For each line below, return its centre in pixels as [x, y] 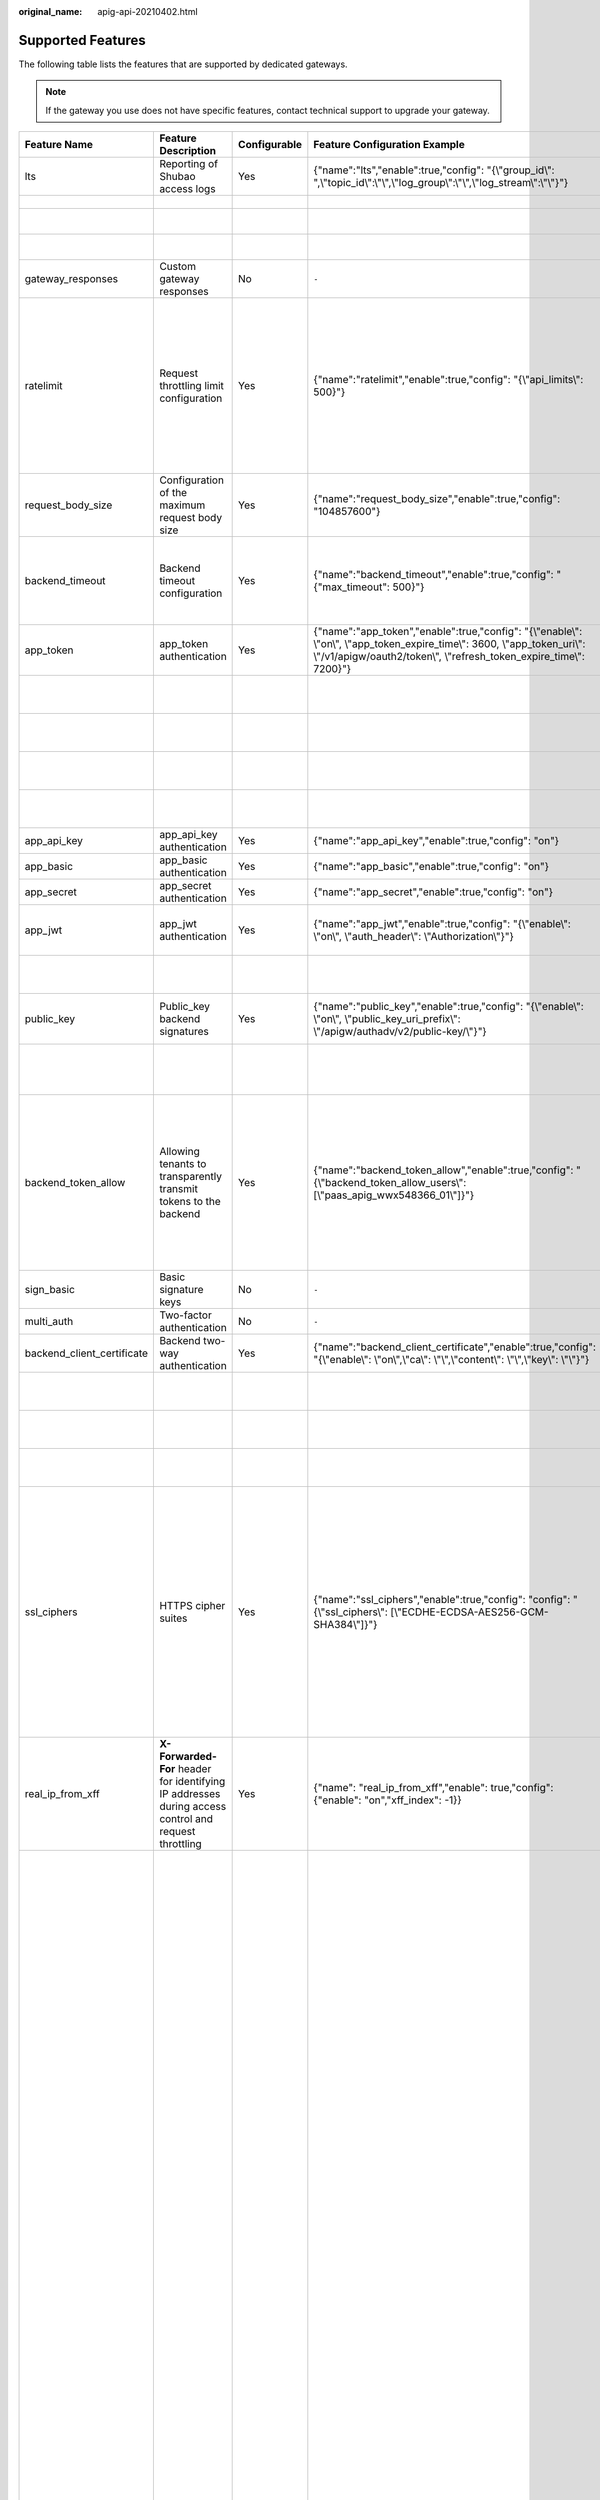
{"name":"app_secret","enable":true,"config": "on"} [433, 892]
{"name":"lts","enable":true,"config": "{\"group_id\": [434, 170]
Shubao [177, 177]
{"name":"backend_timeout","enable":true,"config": [433, 575]
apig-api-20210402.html [148, 11]
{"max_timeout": [351, 587]
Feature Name [59, 145]
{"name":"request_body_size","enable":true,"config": [437, 499]
